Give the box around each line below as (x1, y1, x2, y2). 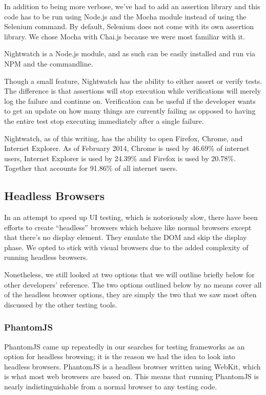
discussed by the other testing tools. (4, 299, 117, 310)
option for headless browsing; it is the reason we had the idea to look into (4, 351, 235, 362)
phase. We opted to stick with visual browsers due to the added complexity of (4, 242, 249, 252)
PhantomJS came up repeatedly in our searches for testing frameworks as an (4, 341, 245, 352)
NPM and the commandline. (4, 58, 93, 69)
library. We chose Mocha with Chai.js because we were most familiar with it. (4, 31, 245, 41)
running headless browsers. (4, 252, 88, 262)
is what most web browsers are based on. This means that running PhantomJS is (4, 371, 259, 382)
